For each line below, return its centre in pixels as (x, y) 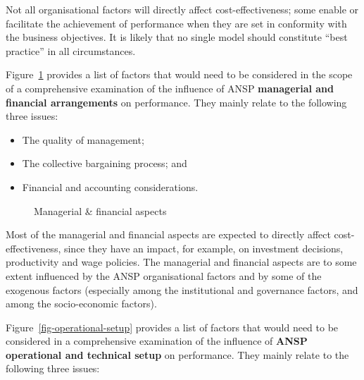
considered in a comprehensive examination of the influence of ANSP (157, 341)
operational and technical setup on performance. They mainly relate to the (177, 354)
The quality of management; (83, 139)
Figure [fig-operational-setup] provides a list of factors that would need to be (172, 327)
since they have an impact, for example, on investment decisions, (203, 248)
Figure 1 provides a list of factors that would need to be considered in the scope (179, 74)
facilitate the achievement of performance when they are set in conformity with (176, 23)
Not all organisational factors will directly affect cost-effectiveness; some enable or (182, 9)
